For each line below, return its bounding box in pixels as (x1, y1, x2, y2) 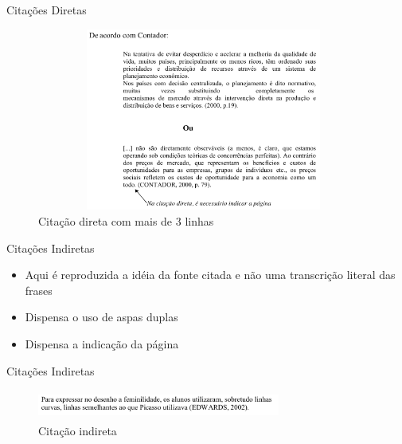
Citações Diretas (6, 2, 87, 18)
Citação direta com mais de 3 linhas (38, 212, 214, 229)
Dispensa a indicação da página (25, 335, 179, 352)
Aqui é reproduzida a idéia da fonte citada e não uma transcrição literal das (25, 266, 396, 283)
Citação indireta (38, 422, 117, 439)
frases (25, 281, 53, 298)
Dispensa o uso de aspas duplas (25, 308, 178, 325)
